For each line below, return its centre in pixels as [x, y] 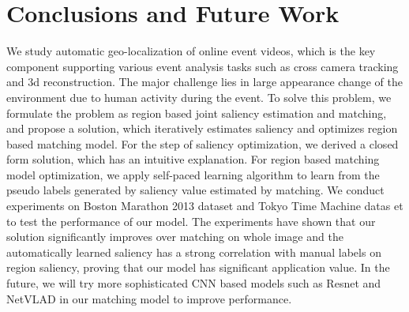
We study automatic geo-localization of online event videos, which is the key [191, 51]
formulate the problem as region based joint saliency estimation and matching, [197, 113]
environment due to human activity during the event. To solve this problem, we [199, 97]
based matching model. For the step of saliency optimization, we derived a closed [203, 143]
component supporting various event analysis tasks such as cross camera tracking [203, 66]
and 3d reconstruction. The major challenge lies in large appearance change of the [205, 82]
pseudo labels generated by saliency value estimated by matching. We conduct [195, 190]
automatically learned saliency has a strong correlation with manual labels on [194, 252]
